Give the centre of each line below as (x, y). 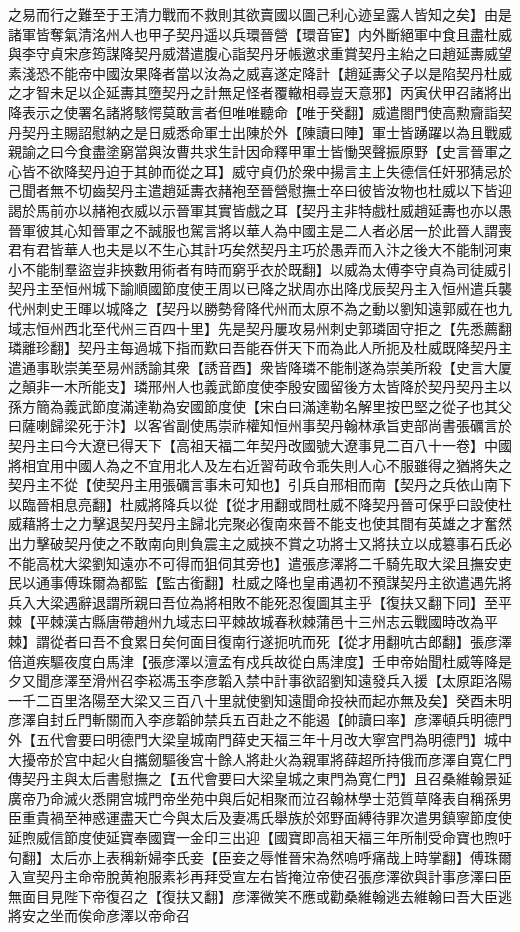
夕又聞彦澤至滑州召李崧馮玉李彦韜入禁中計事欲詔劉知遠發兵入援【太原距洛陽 (260, 680)
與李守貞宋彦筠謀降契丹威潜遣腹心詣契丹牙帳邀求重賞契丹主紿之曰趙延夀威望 (260, 53)
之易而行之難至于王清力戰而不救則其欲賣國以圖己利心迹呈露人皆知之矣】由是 (260, 14)
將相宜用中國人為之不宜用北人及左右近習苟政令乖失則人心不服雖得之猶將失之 (260, 464)
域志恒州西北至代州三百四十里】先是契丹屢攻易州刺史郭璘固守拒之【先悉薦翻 (260, 327)
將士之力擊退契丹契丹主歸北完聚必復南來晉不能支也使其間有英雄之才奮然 (273, 523)
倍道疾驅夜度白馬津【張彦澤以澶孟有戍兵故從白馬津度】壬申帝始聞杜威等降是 (260, 660)
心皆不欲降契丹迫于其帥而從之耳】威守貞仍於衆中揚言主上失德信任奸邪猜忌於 (260, 170)
